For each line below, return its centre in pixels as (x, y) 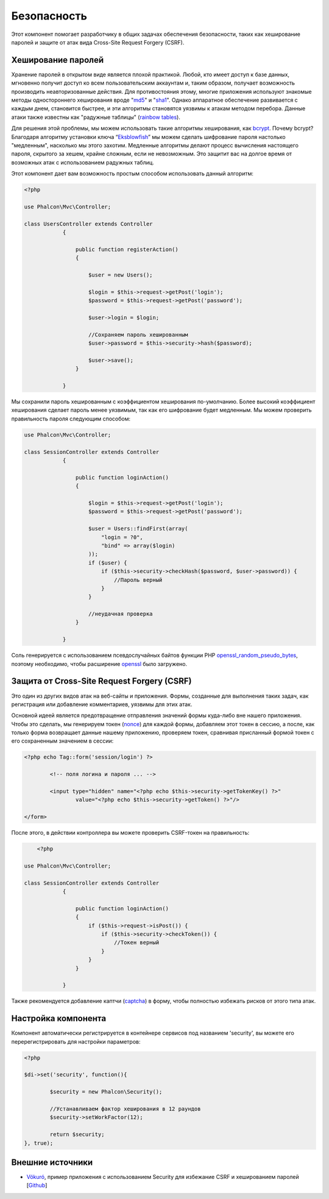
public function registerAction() (127, 249)
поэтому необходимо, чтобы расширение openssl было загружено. (99, 663)
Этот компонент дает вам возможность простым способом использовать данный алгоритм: (133, 174)
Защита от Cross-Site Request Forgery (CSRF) (101, 681)
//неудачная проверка (121, 614)
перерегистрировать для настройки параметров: (76, 1041)
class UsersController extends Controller (88, 224)
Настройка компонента (59, 1018)
